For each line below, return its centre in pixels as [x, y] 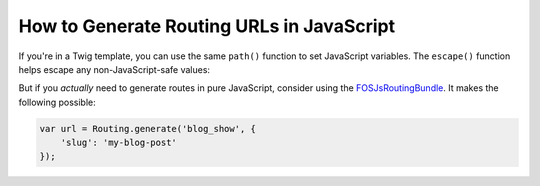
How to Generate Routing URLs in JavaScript [206, 26]
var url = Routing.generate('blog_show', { [148, 128]
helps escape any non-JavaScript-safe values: [114, 69]
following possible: [57, 102]
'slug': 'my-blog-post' [118, 143]
